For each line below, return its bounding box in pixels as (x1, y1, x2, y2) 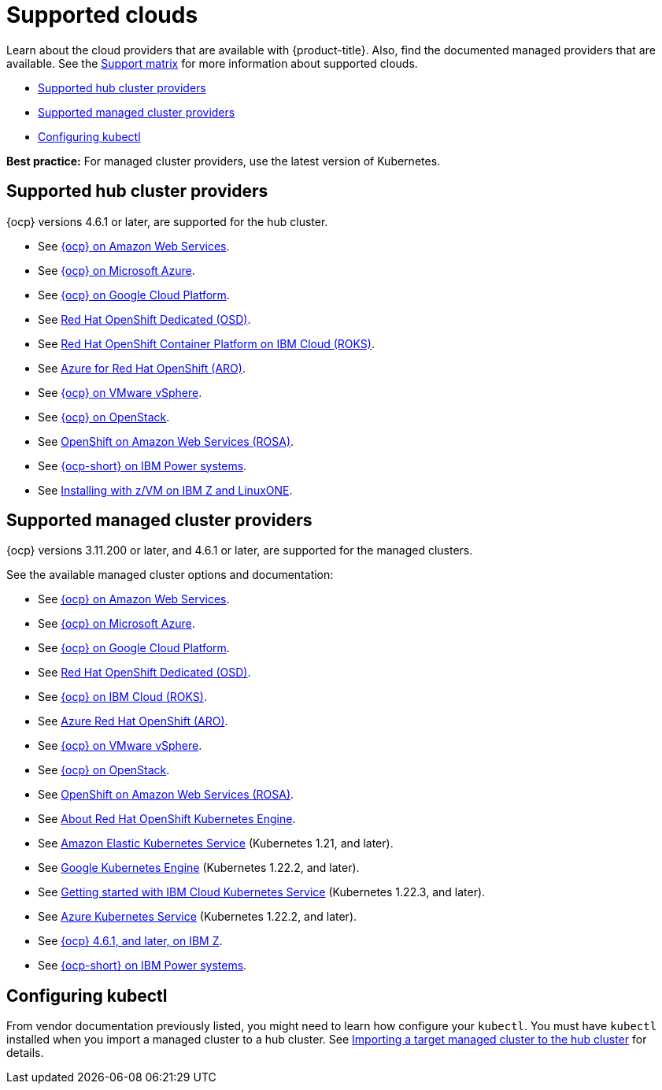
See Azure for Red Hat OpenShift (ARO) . (38, 361, 246, 375)
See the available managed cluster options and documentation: (6, 568, 334, 582)
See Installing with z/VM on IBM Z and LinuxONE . (38, 483, 293, 497)
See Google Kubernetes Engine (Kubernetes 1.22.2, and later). (38, 861, 360, 875)
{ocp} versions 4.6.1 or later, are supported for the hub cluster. (6, 214, 328, 228)
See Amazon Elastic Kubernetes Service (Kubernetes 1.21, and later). (38, 836, 394, 851)
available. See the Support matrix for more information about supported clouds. (6, 56, 418, 70)
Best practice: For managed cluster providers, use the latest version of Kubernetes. (6, 154, 441, 168)
